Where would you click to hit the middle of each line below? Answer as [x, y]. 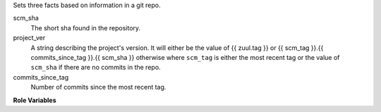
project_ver [29, 38]
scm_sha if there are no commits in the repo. [96, 68]
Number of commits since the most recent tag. [98, 87]
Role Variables [35, 100]
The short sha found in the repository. [86, 27]
